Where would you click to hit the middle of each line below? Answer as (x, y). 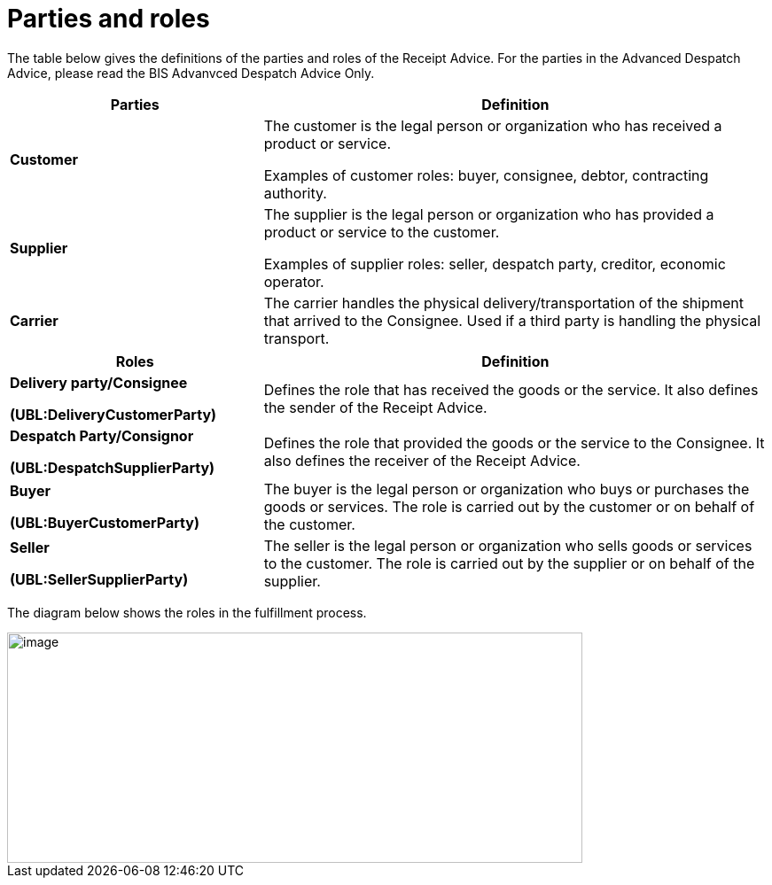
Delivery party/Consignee (99, 382)
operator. (294, 281)
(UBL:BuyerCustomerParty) (105, 522)
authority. (295, 193)
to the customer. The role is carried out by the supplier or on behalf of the (509, 563)
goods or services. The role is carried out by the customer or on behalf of (509, 506)
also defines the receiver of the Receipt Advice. (422, 460)
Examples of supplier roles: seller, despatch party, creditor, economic (495, 264)
